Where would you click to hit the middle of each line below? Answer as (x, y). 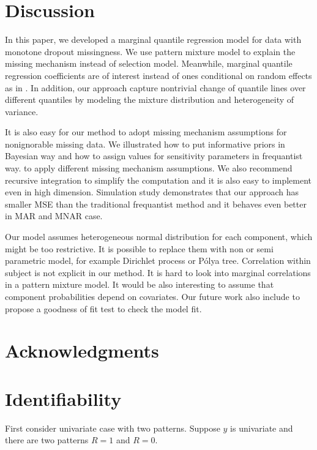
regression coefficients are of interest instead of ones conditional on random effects (158, 75)
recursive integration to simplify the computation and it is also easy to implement (158, 180)
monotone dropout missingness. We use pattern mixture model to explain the (150, 51)
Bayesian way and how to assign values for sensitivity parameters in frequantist (154, 156)
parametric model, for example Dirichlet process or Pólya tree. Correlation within (158, 261)
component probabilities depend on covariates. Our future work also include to (152, 296)
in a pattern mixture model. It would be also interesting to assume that (140, 284)
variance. (22, 111)
